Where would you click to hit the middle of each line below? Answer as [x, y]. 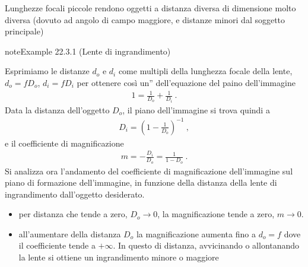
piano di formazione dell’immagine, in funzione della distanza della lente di [141, 182]
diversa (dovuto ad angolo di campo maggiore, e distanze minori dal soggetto [145, 19]
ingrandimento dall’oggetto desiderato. [75, 194]
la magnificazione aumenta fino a [196, 233]
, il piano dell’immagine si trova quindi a [196, 109]
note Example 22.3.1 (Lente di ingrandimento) [88, 51]
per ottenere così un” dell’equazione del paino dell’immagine [186, 82]
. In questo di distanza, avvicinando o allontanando [206, 245]
